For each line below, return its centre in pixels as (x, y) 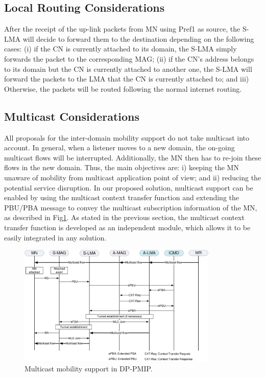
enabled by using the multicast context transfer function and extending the (122, 197)
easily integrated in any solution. (55, 237)
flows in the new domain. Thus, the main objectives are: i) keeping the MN (122, 167)
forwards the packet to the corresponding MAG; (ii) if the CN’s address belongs (129, 58)
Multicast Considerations (72, 116)
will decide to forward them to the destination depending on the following (138, 38)
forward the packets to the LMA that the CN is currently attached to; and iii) (127, 79)
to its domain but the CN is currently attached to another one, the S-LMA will (128, 69)
